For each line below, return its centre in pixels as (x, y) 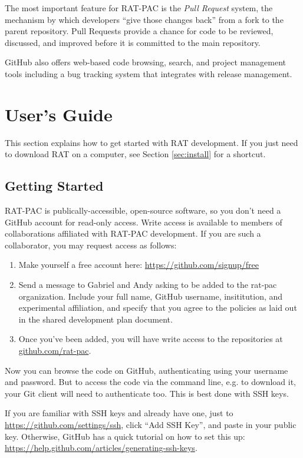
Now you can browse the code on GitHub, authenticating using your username (146, 370)
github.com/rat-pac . (55, 351)
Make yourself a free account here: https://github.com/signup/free (139, 265)
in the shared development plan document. (95, 319)
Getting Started (54, 186)
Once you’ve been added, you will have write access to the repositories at (151, 339)
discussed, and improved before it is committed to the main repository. (133, 42)
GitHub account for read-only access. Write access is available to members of (144, 222)
